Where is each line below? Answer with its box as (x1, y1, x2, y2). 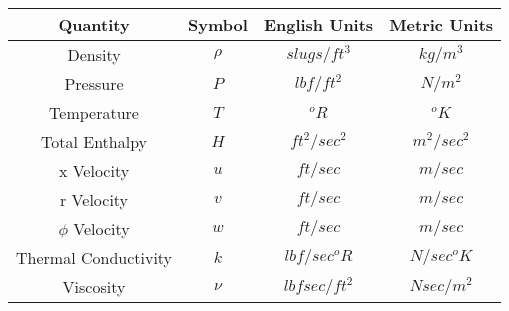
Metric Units (389, 13, 494, 36)
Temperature (49, 101, 139, 124)
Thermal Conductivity (16, 246, 173, 269)
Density (67, 43, 121, 66)
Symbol (188, 13, 248, 36)
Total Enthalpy (41, 130, 148, 153)
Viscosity (62, 275, 126, 298)
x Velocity (58, 159, 130, 182)
